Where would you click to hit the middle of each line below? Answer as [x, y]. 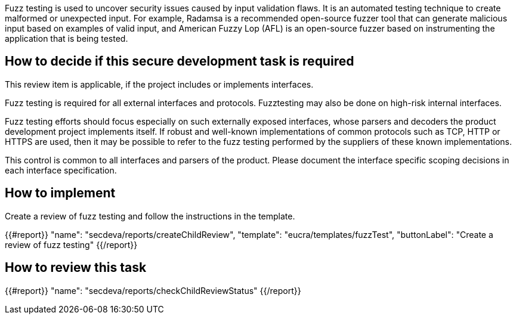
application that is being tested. [67, 38]
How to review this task [76, 268]
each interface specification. [61, 170]
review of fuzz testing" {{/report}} [71, 244]
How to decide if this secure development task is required [180, 61]
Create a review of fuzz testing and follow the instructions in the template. [150, 216]
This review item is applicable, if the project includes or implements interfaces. [159, 84]
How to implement [60, 193]
